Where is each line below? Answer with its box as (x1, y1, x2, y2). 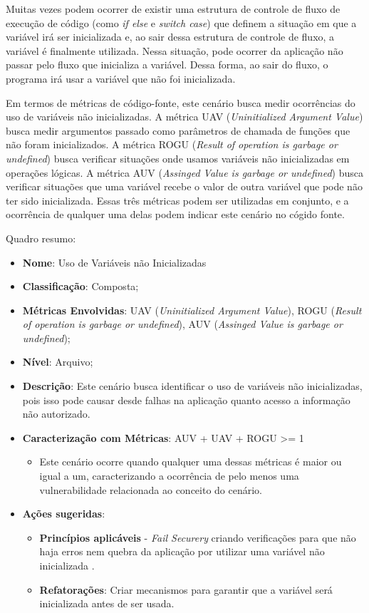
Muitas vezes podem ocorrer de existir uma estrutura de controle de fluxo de (6, 1, 341, 16)
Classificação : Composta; (22, 279, 139, 294)
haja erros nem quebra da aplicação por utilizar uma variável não (39, 544, 325, 559)
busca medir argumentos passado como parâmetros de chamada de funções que (6, 123, 350, 138)
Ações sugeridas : (22, 506, 105, 521)
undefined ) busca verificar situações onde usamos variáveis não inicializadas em (6, 150, 350, 165)
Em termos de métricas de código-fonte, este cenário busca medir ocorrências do (6, 95, 355, 110)
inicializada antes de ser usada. (39, 596, 175, 611)
